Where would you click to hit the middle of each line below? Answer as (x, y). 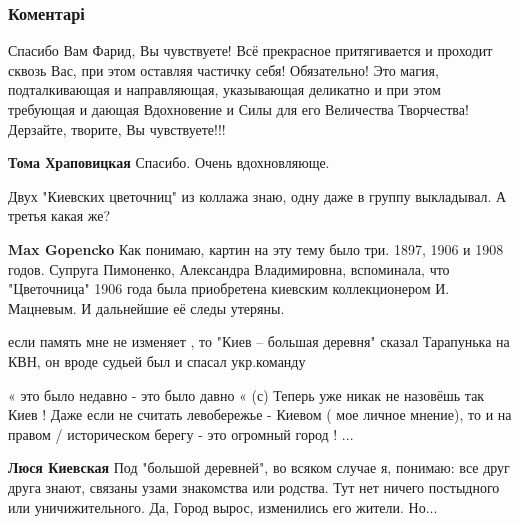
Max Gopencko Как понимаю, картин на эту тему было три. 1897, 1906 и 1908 (256, 248)
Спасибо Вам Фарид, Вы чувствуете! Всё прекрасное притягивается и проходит (250, 50)
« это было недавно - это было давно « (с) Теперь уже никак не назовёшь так (246, 394)
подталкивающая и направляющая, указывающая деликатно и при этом (224, 89)
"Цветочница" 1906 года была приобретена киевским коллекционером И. (229, 288)
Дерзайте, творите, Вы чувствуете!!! (117, 128)
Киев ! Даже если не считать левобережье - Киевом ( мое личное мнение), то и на (260, 414)
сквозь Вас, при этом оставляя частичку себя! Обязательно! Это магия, (223, 69)
